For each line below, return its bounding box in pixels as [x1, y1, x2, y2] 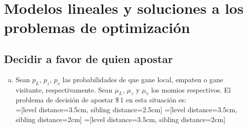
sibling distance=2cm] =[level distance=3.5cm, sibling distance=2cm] [15, 114, 226, 124]
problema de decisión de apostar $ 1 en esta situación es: [15, 95, 187, 105]
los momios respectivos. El [151, 84, 231, 95]
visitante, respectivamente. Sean [15, 84, 113, 95]
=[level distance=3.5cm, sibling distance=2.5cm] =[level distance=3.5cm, [15, 104, 238, 114]
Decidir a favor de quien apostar [4, 51, 173, 66]
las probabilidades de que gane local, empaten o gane [62, 74, 223, 84]
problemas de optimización [4, 17, 190, 37]
